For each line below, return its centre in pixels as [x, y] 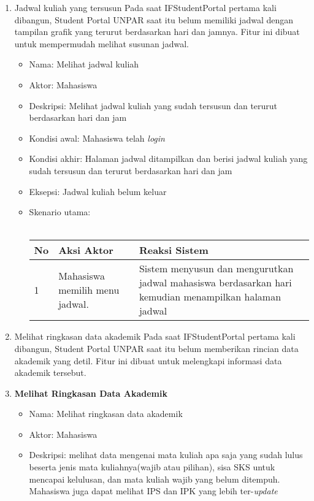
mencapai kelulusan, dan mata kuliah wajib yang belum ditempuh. [155, 479]
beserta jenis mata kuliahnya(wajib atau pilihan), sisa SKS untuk [152, 467]
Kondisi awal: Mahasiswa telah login [97, 138]
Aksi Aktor [86, 250]
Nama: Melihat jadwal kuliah [84, 64]
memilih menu [89, 289]
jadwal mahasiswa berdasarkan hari [215, 283]
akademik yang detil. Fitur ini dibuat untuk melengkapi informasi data [148, 360]
